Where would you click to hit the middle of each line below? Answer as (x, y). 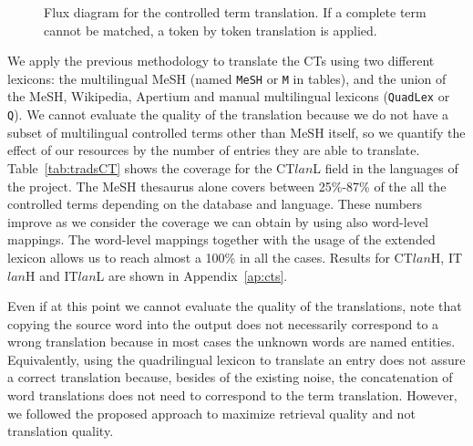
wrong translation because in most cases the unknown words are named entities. (231, 342)
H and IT (52, 275)
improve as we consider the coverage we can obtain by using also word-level (218, 221)
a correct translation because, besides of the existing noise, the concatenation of (230, 377)
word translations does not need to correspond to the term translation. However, (232, 395)
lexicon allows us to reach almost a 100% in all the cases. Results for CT (210, 257)
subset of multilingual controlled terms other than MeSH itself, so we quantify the (236, 132)
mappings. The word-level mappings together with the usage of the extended (221, 239)
